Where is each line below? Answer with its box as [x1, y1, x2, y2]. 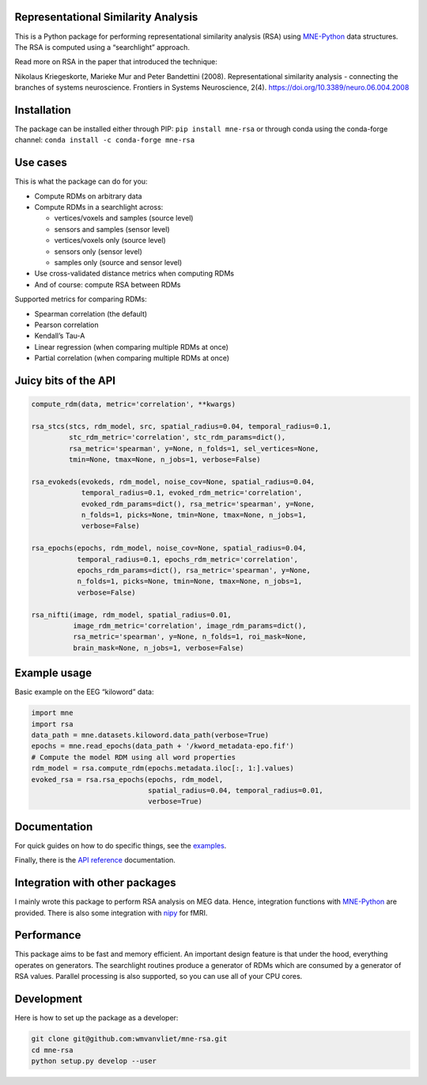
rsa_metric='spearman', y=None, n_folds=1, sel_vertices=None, [68, 444, 319, 453]
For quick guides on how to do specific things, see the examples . [14, 840, 227, 850]
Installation [14, 103, 71, 116]
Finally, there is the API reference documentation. [14, 855, 176, 865]
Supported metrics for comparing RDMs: [14, 294, 147, 304]
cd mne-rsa [31, 1045, 74, 1054]
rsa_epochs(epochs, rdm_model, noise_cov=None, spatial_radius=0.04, [31, 544, 307, 553]
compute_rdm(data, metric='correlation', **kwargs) [31, 400, 236, 409]
